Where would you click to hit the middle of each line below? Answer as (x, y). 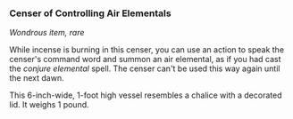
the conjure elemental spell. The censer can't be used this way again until (145, 68)
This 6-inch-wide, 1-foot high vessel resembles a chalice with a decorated (146, 95)
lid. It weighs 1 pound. (49, 105)
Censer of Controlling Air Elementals (90, 13)
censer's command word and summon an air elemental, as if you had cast (145, 59)
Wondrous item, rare (47, 33)
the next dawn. (37, 78)
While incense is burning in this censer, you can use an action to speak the (146, 50)
